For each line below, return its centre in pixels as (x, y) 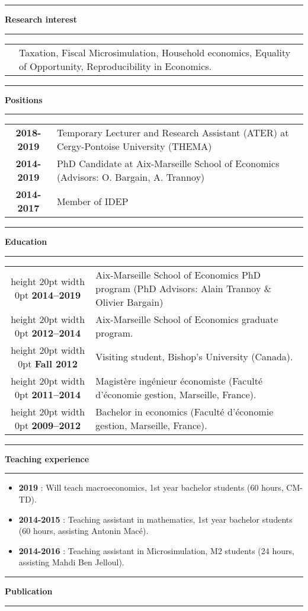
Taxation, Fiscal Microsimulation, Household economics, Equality (155, 52)
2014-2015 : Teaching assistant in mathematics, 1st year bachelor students (155, 519)
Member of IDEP (92, 201)
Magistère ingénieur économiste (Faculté (179, 380)
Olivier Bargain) (129, 302)
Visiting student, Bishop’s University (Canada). (194, 357)
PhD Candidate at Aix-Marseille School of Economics (168, 164)
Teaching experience (47, 458)
